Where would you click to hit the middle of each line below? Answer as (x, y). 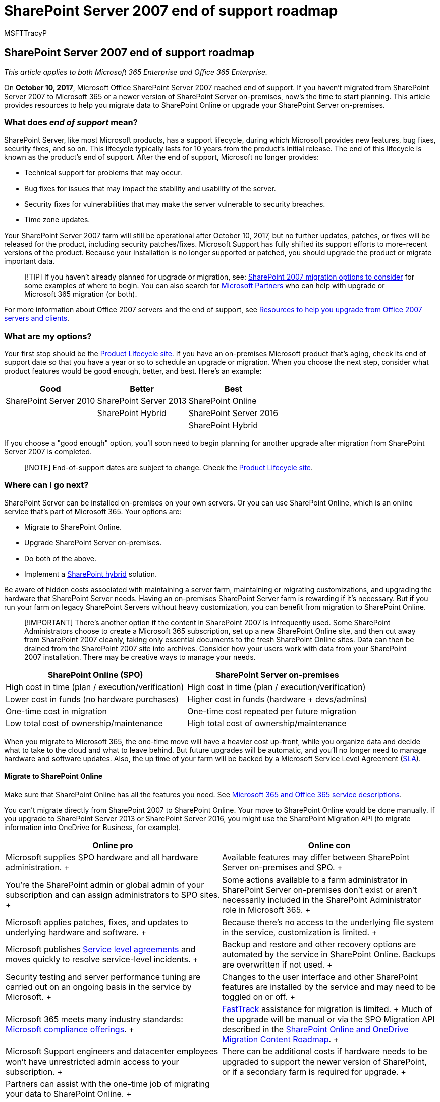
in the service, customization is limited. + (300, 932)
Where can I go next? (46, 485)
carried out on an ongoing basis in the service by (99, 987)
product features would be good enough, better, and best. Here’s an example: (133, 371)
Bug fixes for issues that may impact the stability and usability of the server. (150, 189)
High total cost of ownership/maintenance (267, 723)
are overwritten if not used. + (277, 965)
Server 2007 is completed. (48, 452)
